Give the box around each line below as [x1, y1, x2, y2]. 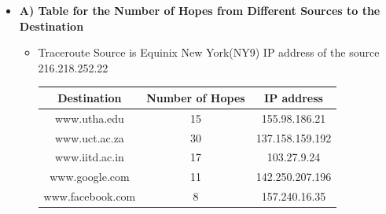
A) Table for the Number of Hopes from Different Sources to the [19, 2, 380, 18]
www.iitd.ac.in [54, 149, 124, 165]
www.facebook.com [43, 188, 136, 205]
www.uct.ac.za [54, 129, 124, 146]
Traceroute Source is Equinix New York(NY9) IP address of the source [38, 44, 380, 61]
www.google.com [50, 168, 130, 185]
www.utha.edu [54, 109, 124, 126]
